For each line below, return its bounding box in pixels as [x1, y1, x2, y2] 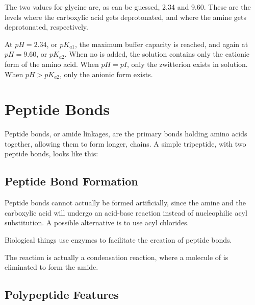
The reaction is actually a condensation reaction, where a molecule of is [5, 251, 228, 262]
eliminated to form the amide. [5, 262, 98, 272]
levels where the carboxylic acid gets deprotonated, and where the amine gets [5, 11, 247, 22]
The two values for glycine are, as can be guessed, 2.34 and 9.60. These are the [5, 2, 251, 12]
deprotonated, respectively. [5, 21, 88, 32]
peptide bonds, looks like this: [5, 148, 98, 159]
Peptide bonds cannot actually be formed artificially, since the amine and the [5, 197, 246, 208]
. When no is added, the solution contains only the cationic [64, 49, 250, 59]
